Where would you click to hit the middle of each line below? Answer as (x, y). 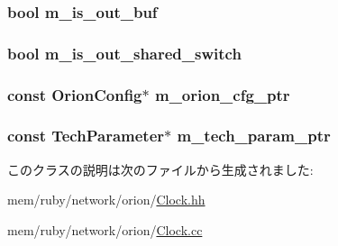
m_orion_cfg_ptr (222, 94)
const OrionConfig (75, 94)
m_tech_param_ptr (254, 136)
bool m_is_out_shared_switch (124, 53)
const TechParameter (86, 136)
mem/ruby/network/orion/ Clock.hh (106, 200)
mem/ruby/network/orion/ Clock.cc (105, 229)
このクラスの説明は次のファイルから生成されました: (160, 169)
